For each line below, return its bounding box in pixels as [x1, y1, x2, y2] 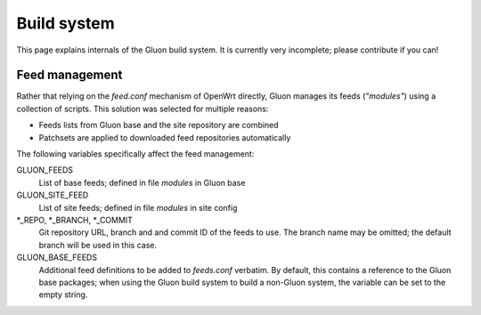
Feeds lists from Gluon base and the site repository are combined [38, 120, 280, 131]
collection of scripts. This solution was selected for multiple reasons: [16, 103, 269, 114]
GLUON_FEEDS [16, 165, 74, 175]
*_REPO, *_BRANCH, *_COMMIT [16, 214, 134, 225]
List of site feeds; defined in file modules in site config [38, 202, 238, 213]
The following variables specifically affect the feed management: [16, 149, 255, 159]
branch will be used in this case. [38, 239, 158, 250]
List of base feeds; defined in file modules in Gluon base [38, 177, 246, 188]
